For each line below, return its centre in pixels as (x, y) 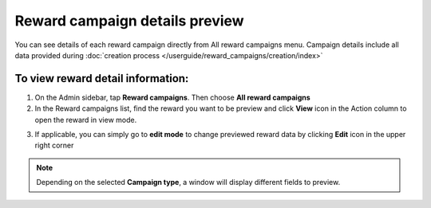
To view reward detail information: (102, 78)
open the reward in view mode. (86, 120)
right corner (54, 145)
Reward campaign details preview (129, 21)
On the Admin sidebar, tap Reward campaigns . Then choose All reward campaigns (172, 97)
